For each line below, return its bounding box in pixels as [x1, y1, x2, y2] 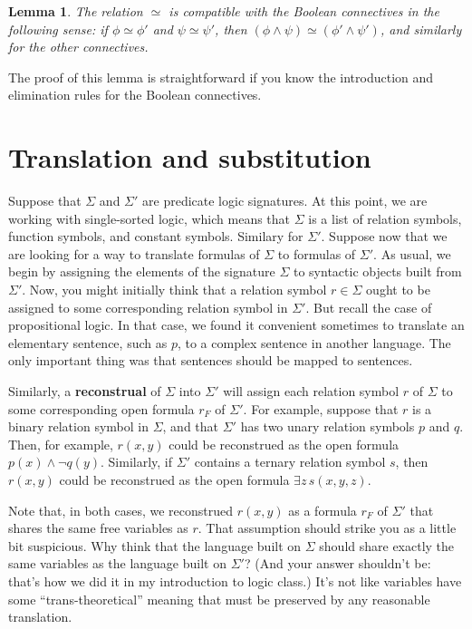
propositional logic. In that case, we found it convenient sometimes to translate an [8, 315, 465, 334]
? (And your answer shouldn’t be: [244, 554, 431, 573]
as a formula [288, 500, 357, 519]
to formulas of [277, 244, 356, 263]
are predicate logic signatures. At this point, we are [142, 191, 428, 210]
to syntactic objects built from [293, 262, 462, 281]
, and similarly [380, 19, 462, 38]
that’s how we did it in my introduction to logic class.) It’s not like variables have [8, 571, 462, 590]
